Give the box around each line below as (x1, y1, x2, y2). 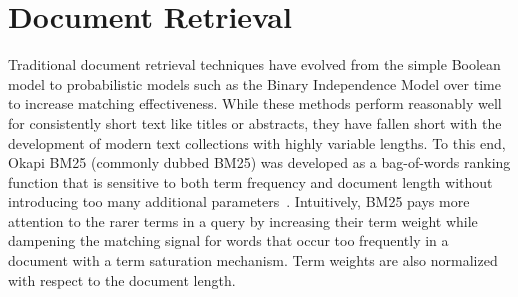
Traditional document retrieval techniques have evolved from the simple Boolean (8, 54, 501, 75)
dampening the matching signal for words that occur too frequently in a (8, 230, 449, 251)
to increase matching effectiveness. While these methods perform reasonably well (8, 93, 502, 114)
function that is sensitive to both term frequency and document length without (8, 171, 493, 192)
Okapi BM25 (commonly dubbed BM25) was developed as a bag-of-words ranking (8, 152, 511, 173)
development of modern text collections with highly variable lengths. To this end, (8, 132, 506, 153)
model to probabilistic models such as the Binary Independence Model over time (8, 73, 501, 94)
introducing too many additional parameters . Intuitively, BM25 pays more (8, 191, 470, 212)
